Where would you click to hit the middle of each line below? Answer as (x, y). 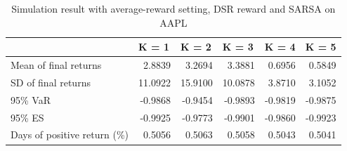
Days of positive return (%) (70, 134)
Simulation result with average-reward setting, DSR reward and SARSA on (173, 8)
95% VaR (31, 99)
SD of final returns (51, 82)
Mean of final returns (56, 65)
